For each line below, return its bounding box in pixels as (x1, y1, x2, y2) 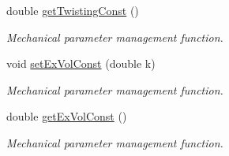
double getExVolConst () (6, 108, 127, 124)
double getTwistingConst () (6, 2, 139, 18)
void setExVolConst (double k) (6, 55, 156, 72)
